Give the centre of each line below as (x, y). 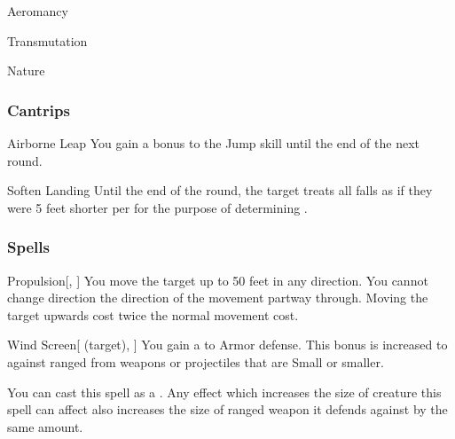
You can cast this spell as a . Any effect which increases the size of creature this (224, 392)
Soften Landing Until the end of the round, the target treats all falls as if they (220, 190)
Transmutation (47, 40)
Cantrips (39, 110)
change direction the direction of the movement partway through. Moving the (218, 298)
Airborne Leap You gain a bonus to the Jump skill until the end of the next (214, 143)
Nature (26, 71)
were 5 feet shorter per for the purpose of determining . (157, 207)
